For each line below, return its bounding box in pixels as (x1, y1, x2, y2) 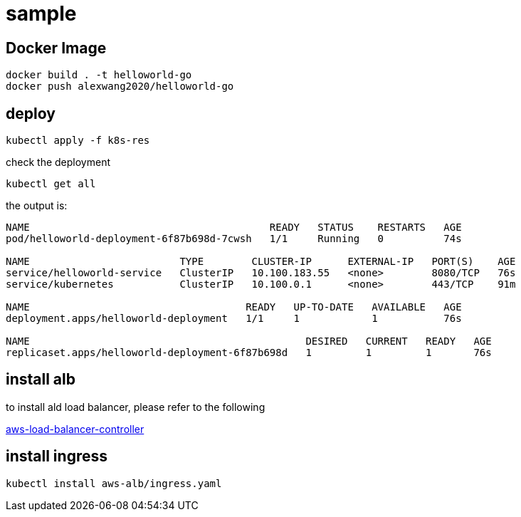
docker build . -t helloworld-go (6, 69, 192, 81)
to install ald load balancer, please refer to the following (6, 400, 265, 413)
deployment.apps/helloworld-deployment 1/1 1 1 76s (6, 313, 462, 325)
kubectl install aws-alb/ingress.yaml (6, 477, 222, 489)
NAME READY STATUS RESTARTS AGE (6, 221, 462, 234)
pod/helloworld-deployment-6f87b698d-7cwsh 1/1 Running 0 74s (6, 233, 462, 245)
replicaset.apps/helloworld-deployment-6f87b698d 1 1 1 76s (6, 347, 492, 359)
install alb (6, 370, 75, 389)
